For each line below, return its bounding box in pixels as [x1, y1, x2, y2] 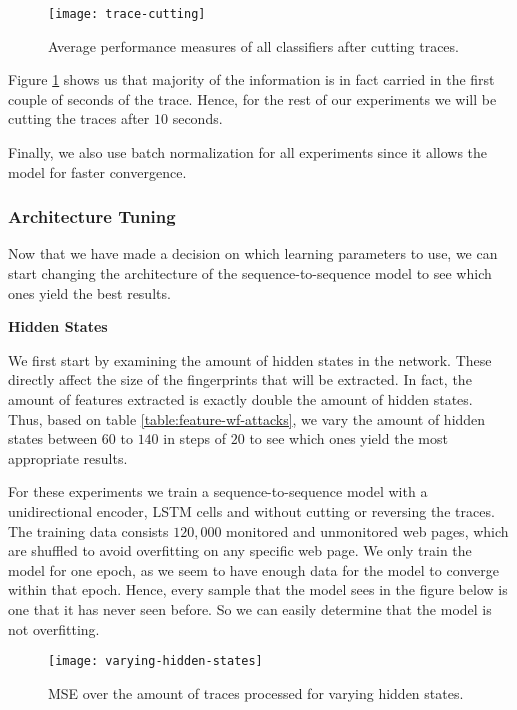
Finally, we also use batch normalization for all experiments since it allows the [8, 142, 488, 163]
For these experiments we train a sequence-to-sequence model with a [8, 481, 428, 502]
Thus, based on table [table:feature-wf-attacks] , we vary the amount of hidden [8, 408, 486, 429]
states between [8, 428, 98, 449]
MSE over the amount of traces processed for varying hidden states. [48, 682, 464, 703]
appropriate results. [8, 447, 128, 468]
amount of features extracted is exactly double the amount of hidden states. [8, 389, 473, 409]
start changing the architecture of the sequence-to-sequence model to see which [8, 263, 492, 284]
